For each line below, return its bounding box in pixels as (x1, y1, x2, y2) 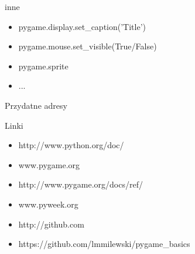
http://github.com (18, 218, 84, 230)
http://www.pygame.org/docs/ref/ (18, 178, 143, 190)
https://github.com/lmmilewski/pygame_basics (18, 238, 190, 250)
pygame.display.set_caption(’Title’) (18, 20, 146, 32)
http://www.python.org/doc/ (18, 139, 124, 151)
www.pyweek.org (18, 198, 78, 210)
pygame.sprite (18, 59, 69, 72)
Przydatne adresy (5, 99, 67, 111)
